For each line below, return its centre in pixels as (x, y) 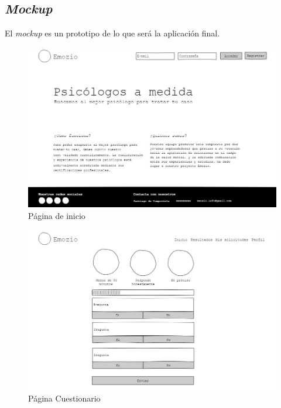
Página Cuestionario (64, 398)
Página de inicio (57, 215)
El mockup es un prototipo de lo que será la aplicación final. (112, 33)
